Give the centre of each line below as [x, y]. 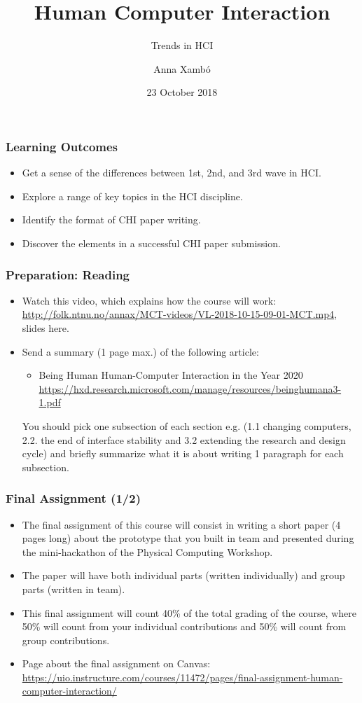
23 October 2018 [182, 92]
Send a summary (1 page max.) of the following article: [140, 351]
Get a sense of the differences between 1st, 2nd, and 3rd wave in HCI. [172, 173]
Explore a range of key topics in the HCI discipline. [132, 196]
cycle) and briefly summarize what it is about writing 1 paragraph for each [183, 453]
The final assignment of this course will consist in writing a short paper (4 [181, 524]
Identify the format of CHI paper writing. [111, 220]
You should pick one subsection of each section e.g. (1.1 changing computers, [187, 425]
